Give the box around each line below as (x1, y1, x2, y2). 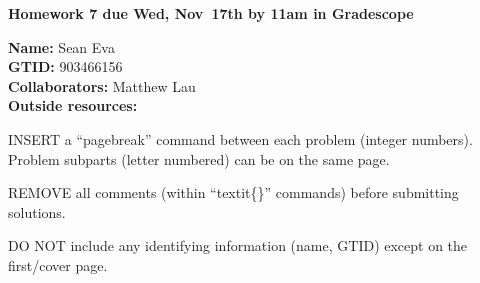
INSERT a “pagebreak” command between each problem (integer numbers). (8, 128, 473, 149)
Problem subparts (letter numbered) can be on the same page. (8, 148, 390, 169)
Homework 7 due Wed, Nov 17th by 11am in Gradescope (8, 3, 414, 23)
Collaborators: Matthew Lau (8, 75, 196, 96)
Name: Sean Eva (8, 36, 115, 57)
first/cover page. (8, 254, 108, 275)
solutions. (8, 201, 66, 222)
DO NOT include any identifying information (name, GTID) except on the (8, 235, 468, 256)
